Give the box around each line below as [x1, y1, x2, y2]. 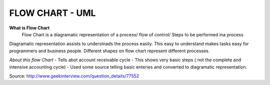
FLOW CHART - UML [9, 7, 96, 18]
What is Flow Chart [9, 25, 50, 31]
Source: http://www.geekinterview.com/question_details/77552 [9, 73, 139, 79]
